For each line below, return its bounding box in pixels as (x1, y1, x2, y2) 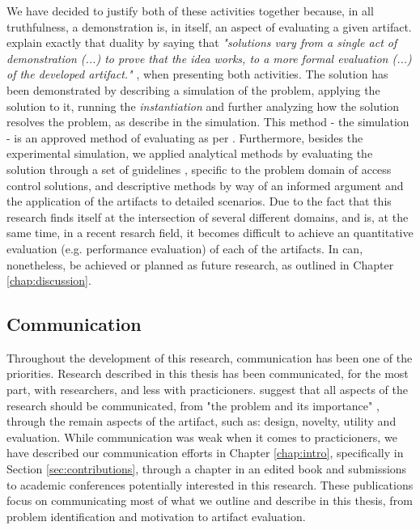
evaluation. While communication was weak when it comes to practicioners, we (6, 428, 397, 445)
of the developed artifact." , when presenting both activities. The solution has (6, 66, 388, 83)
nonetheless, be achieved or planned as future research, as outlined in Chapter (6, 256, 394, 273)
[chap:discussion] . (6, 272, 91, 289)
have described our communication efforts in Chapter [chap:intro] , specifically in (6, 444, 404, 461)
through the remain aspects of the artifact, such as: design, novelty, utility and (6, 413, 397, 430)
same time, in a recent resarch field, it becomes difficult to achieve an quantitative (6, 224, 414, 241)
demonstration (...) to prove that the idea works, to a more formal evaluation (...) (6, 49, 412, 66)
